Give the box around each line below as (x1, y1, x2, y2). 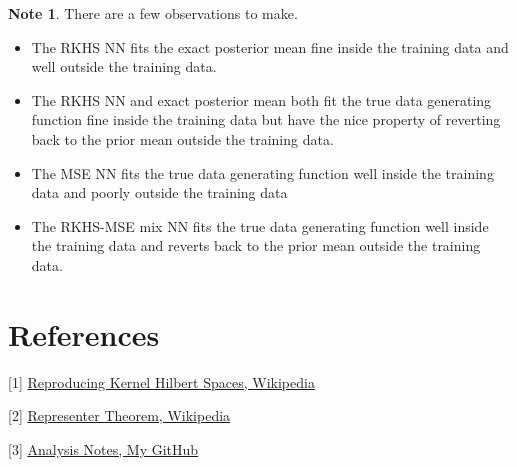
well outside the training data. (31, 56, 217, 77)
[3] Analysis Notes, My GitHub (8, 438, 199, 459)
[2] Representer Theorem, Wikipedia (8, 405, 231, 426)
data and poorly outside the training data (31, 182, 288, 203)
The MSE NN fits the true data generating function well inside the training (31, 162, 494, 183)
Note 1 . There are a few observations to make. (8, 3, 298, 23)
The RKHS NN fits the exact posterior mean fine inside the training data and (31, 36, 509, 57)
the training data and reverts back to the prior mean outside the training (31, 235, 481, 256)
